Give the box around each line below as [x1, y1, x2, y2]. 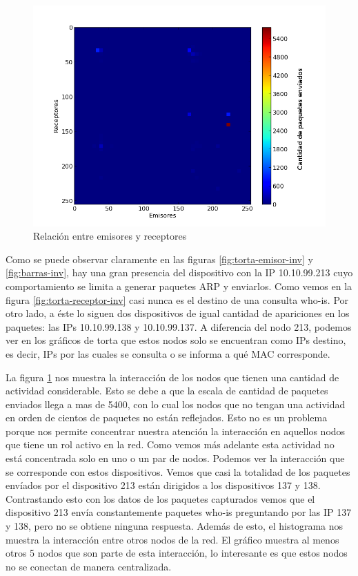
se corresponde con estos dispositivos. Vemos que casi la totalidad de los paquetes [6, 464, 350, 479]
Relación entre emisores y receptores [33, 229, 187, 243]
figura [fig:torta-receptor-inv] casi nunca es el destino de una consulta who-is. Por [6, 292, 349, 307]
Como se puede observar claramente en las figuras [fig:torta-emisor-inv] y [6, 251, 313, 266]
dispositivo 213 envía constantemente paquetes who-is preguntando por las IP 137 [6, 505, 352, 519]
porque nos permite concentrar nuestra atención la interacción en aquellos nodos [6, 423, 346, 438]
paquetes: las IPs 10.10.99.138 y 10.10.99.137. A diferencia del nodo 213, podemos [6, 319, 352, 334]
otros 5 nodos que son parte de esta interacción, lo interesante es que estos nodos [6, 546, 348, 560]
